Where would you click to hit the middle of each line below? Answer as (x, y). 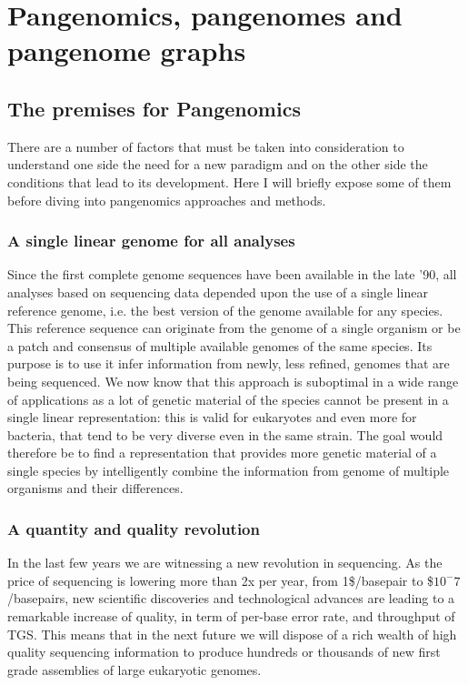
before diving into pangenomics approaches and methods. (167, 200)
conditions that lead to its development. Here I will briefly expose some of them (229, 181)
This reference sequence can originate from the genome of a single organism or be (234, 328)
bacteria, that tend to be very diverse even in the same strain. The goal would (225, 434)
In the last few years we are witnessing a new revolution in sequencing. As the (225, 563)
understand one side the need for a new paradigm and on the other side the (218, 164)
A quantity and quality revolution (134, 529)
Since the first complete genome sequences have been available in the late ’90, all (232, 274)
